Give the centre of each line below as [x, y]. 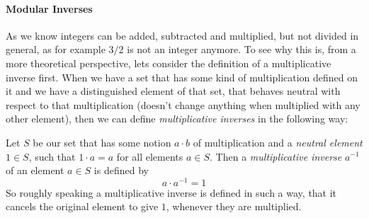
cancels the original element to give [82, 206]
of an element [35, 170]
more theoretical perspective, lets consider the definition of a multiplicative [169, 63]
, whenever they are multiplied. [234, 206]
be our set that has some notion [102, 142]
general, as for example [56, 49]
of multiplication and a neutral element [278, 142]
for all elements [150, 156]
